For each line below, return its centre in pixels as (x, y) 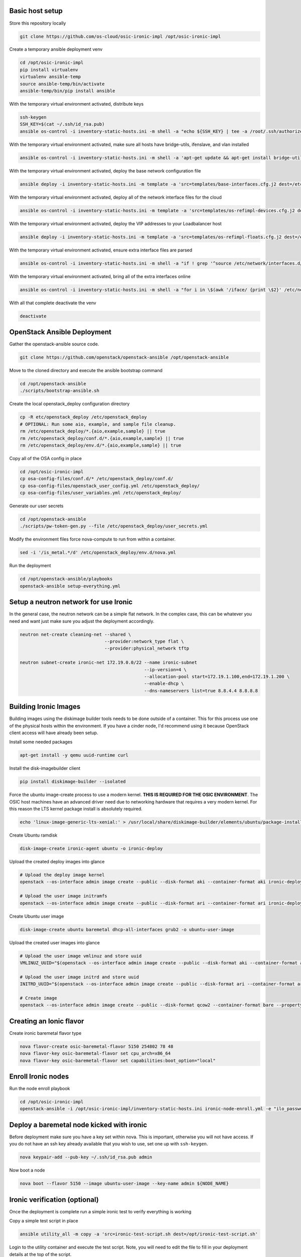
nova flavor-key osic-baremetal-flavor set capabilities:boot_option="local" (118, 1060)
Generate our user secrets (36, 506)
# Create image (38, 998)
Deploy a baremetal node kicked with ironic (78, 1125)
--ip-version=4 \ (165, 669)
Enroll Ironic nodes (39, 1076)
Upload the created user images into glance (54, 942)
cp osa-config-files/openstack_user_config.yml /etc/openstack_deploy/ (110, 486)
